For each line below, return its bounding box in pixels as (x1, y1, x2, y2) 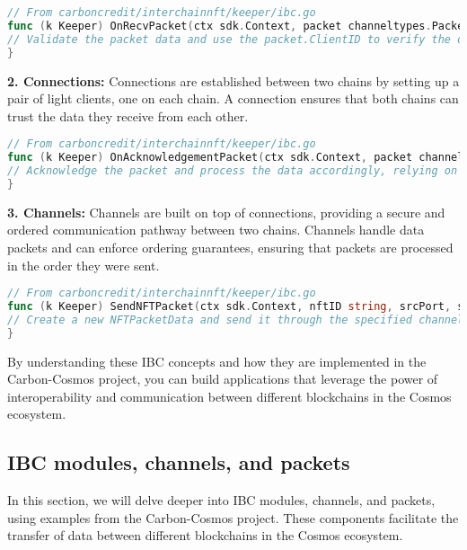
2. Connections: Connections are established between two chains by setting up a (7, 71, 460, 90)
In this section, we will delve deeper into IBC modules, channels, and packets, (7, 491, 436, 510)
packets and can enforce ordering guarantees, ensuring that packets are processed (7, 237, 454, 256)
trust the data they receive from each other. (7, 106, 249, 125)
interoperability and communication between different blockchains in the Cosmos (7, 386, 452, 405)
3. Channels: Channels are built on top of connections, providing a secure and (7, 202, 445, 221)
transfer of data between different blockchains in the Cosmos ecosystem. (7, 526, 403, 545)
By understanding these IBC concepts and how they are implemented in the (7, 351, 427, 370)
